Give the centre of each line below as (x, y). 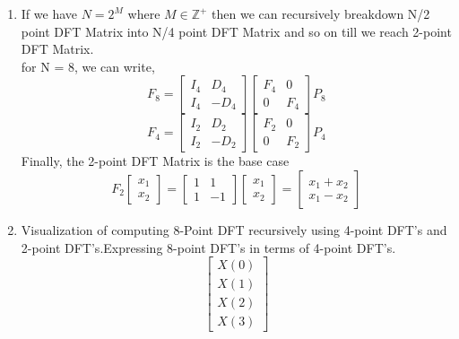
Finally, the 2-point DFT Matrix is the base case (155, 161)
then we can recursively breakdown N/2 (321, 13)
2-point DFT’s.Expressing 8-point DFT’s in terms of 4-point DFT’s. (208, 247)
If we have (49, 13)
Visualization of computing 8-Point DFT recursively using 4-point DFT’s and (234, 229)
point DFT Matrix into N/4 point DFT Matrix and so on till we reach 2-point (236, 31)
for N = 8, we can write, (88, 66)
